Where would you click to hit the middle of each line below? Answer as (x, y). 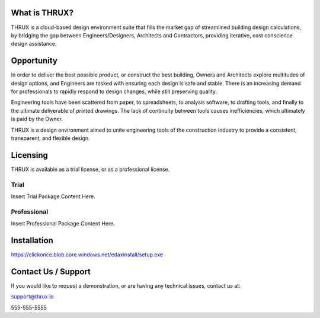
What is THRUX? (42, 13)
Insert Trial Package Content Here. (53, 196)
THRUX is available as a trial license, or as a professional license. (90, 169)
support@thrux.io (32, 297)
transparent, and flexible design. (50, 138)
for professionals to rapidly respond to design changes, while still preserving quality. (114, 91)
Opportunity (34, 61)
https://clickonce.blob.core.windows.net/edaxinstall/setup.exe (87, 255)
